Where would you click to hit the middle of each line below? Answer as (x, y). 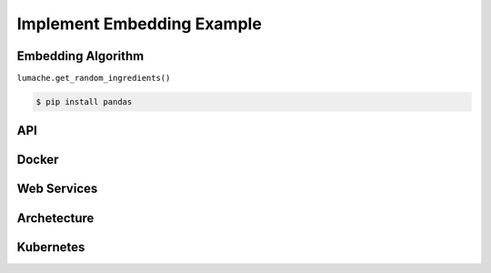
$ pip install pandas (84, 102)
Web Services (57, 189)
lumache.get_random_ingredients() (94, 78)
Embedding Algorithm (80, 56)
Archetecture (55, 218)
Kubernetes (51, 247)
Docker (38, 160)
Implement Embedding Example (140, 24)
